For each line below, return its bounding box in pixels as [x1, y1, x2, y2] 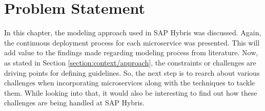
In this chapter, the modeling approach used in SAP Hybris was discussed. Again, [4, 27, 261, 38]
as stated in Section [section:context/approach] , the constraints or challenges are [4, 57, 256, 68]
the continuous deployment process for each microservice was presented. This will [4, 37, 260, 48]
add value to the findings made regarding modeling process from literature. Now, [4, 47, 258, 58]
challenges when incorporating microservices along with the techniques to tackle [4, 77, 255, 88]
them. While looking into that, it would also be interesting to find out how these [4, 87, 257, 98]
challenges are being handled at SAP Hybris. [4, 97, 145, 108]
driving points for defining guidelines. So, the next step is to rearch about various [4, 67, 260, 78]
